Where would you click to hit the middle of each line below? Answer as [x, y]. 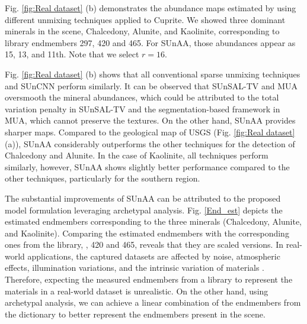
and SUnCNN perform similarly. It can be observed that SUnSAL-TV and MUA [151, 85]
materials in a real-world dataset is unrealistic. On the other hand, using [137, 291]
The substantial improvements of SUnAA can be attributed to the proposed [143, 198]
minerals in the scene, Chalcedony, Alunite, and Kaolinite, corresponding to [142, 31]
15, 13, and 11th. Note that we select [72, 54]
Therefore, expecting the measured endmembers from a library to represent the [149, 279]
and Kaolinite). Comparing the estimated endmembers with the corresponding [147, 233]
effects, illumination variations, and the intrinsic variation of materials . [135, 268]
